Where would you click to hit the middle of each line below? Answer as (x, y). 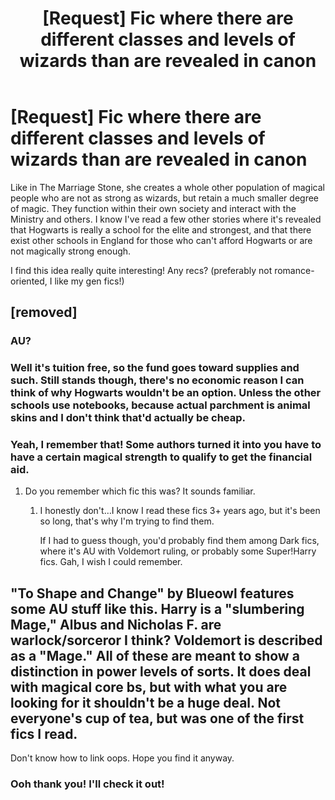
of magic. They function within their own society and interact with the (153, 208)
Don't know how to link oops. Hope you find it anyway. (122, 758)
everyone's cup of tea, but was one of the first (157, 718)
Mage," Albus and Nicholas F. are (116, 624)
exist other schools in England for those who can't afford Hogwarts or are (161, 240)
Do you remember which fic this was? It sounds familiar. (140, 491)
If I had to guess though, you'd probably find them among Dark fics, (179, 541)
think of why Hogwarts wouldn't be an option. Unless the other (166, 393)
